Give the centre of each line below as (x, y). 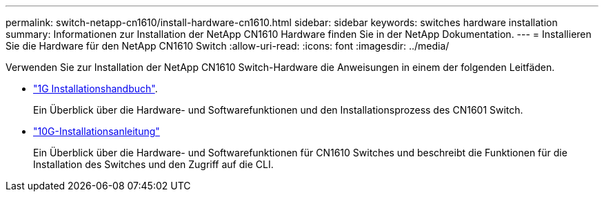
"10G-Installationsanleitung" (97, 131)
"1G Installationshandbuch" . (95, 89)
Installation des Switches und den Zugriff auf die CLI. (153, 164)
